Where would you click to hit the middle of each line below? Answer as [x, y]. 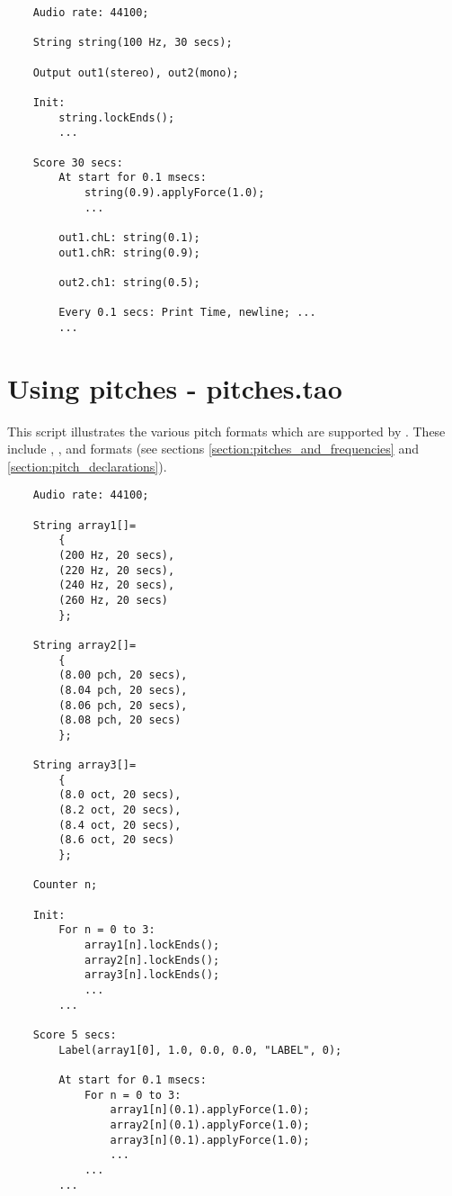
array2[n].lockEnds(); [152, 960]
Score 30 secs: [78, 162]
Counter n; [65, 885]
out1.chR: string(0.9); [129, 252]
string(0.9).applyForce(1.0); [174, 192]
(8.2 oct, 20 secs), [120, 810]
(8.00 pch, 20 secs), [123, 675]
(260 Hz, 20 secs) [113, 600]
